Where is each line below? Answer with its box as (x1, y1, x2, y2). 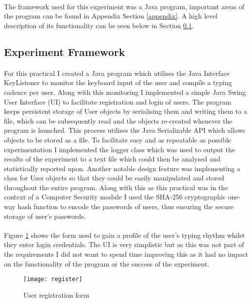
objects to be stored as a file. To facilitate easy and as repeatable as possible (4, 134, 232, 144)
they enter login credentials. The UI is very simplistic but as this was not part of (4, 239, 244, 250)
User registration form (23, 289, 89, 300)
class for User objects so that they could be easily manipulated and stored (4, 173, 224, 183)
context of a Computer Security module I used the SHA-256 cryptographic (4, 192, 226, 202)
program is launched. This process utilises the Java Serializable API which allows (4, 125, 246, 135)
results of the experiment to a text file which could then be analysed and (4, 154, 220, 164)
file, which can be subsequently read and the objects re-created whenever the (4, 115, 233, 125)
